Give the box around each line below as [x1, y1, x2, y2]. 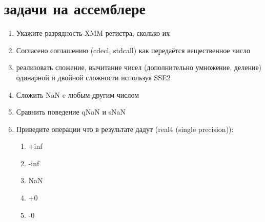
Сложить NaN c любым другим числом [16, 89, 139, 100]
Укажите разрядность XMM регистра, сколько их [16, 28, 170, 38]
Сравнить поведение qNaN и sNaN [16, 106, 126, 117]
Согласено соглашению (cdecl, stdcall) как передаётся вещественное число [16, 45, 250, 55]
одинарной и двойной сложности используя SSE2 [16, 72, 171, 82]
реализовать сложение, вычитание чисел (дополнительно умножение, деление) [16, 62, 262, 73]
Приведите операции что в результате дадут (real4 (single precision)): [16, 123, 234, 134]
